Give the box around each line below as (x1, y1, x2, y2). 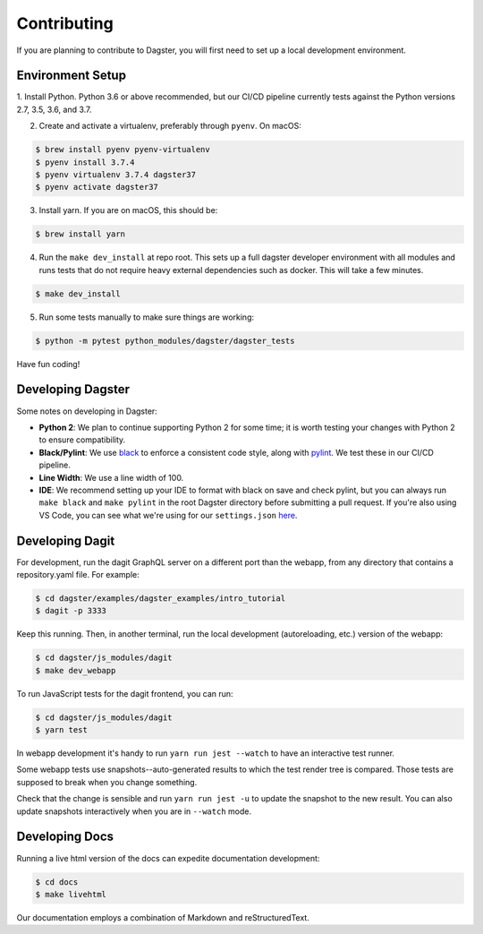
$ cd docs (35, 877, 79, 887)
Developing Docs (16, 829, 114, 844)
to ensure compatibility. (38, 434, 126, 445)
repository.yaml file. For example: (16, 570, 140, 579)
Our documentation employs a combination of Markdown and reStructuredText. (16, 912, 310, 922)
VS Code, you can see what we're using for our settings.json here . (38, 510, 298, 520)
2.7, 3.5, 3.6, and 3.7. (16, 104, 92, 115)
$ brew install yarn (35, 229, 125, 239)
